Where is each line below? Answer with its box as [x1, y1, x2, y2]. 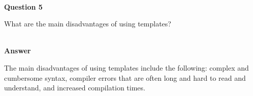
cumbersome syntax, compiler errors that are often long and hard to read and [4, 72, 246, 83]
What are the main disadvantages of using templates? [4, 18, 171, 29]
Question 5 [4, 1, 43, 12]
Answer [4, 45, 31, 56]
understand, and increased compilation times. [4, 82, 145, 93]
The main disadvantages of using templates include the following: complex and [4, 62, 249, 73]
